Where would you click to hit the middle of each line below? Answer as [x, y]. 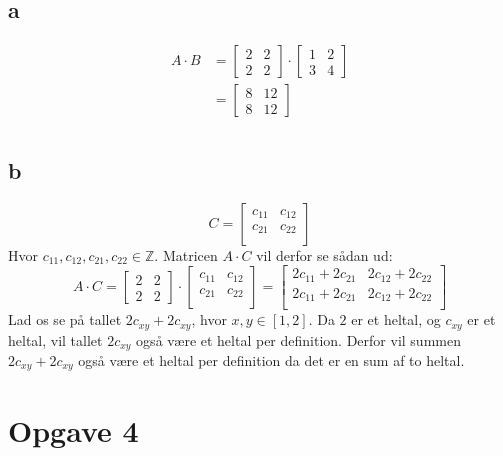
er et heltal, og [396, 319]
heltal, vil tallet [55, 339]
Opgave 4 [73, 429]
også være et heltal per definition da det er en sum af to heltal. [271, 360]
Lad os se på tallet [65, 319]
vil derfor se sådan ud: [324, 254]
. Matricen [186, 254]
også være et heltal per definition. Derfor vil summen [298, 339]
